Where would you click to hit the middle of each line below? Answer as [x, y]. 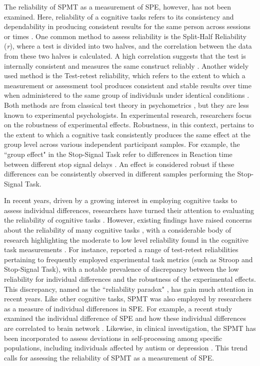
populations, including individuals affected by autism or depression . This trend [126, 348]
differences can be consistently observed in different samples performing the [119, 174]
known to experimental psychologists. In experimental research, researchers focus [128, 115]
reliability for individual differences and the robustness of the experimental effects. [130, 279]
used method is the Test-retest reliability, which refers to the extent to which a [125, 75]
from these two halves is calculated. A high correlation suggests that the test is [125, 55]
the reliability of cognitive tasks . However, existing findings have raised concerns [128, 220]
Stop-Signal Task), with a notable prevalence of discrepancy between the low [121, 269]
